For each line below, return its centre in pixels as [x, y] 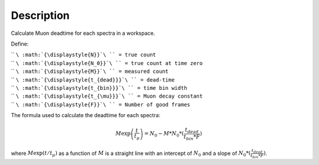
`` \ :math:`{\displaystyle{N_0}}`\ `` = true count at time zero [107, 63]
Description [40, 15]
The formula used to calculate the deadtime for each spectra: [86, 115]
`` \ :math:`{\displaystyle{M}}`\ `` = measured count [90, 72]
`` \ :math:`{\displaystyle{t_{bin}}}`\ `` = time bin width [99, 88]
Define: [20, 44]
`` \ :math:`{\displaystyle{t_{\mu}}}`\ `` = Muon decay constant [107, 96]
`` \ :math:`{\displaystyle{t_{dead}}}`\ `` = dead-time [93, 79]
